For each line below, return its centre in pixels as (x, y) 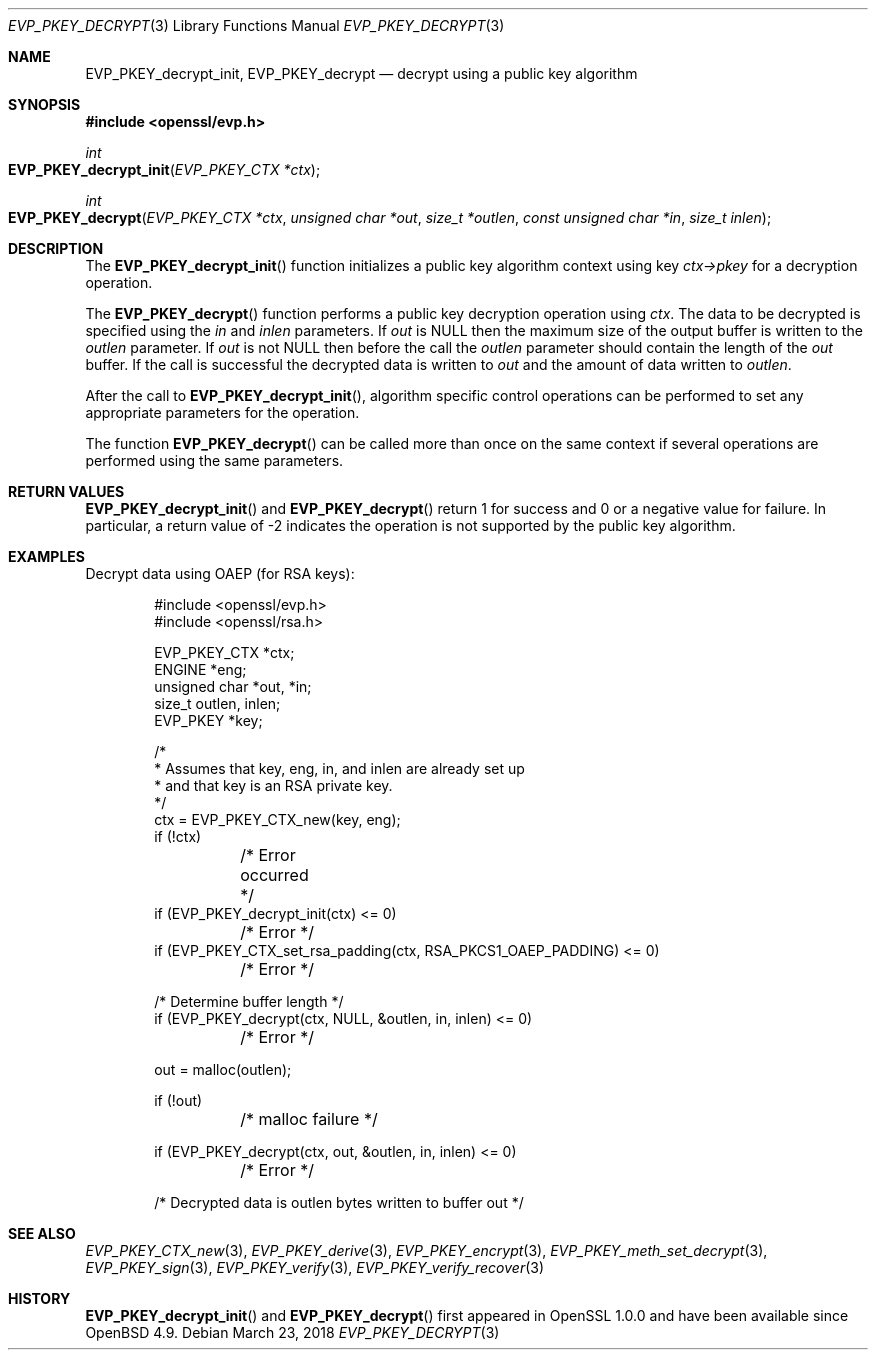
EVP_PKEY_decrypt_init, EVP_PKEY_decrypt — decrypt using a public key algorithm (361, 73)
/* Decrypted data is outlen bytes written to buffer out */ (339, 1202)
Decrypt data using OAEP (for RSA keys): (220, 573)
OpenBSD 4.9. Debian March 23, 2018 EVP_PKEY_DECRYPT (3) (292, 1332)
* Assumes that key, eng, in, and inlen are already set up (339, 768)
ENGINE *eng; (200, 669)
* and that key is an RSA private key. (273, 785)
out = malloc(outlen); (223, 1069)
